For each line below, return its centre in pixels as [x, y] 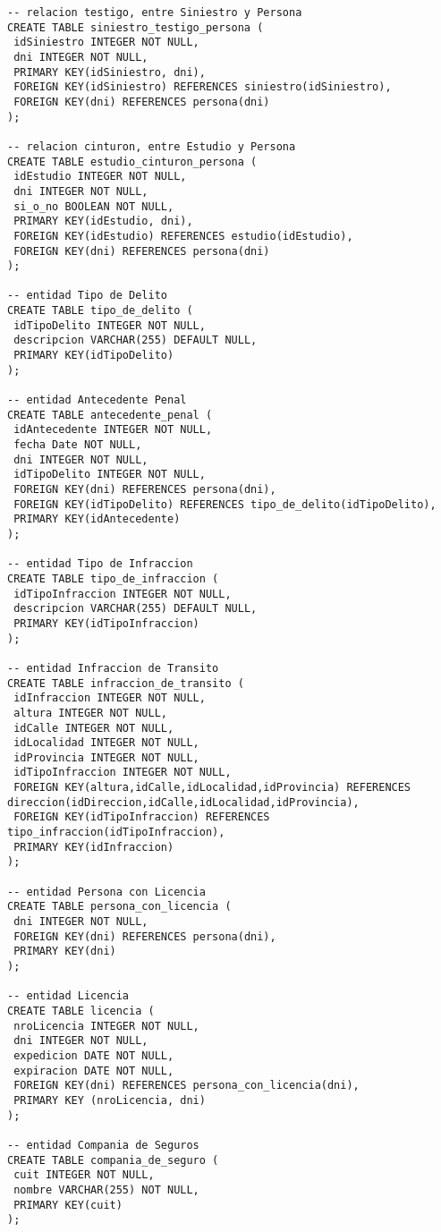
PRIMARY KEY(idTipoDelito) [94, 356]
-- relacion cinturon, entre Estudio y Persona [152, 146]
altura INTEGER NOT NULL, [90, 713]
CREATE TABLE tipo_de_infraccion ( [113, 578]
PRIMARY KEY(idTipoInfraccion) [106, 623]
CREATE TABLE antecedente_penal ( [110, 415]
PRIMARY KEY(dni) [65, 952]
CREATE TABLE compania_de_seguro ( [113, 1160]
